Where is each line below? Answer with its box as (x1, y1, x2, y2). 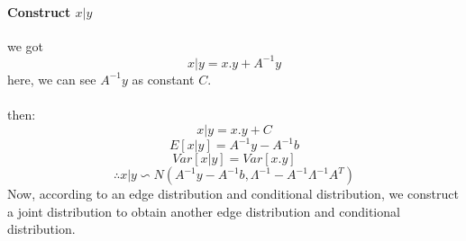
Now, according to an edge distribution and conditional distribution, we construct (7, 184, 459, 203)
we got (7, 36, 44, 55)
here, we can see (7, 69, 96, 88)
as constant (132, 69, 195, 88)
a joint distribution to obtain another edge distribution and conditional (7, 201, 400, 220)
